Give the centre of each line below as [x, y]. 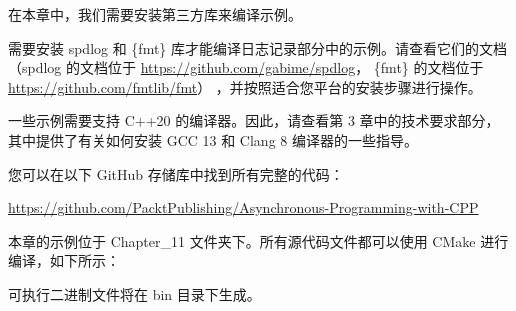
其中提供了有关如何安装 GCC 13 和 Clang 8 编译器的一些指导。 [213, 139]
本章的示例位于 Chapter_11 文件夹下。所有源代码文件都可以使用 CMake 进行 [258, 240]
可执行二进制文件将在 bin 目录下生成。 [134, 293]
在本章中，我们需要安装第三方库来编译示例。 [155, 14]
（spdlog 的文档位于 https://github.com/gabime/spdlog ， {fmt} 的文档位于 [246, 67]
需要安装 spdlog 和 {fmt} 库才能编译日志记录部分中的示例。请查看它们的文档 [258, 47]
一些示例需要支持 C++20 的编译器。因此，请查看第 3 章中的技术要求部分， [254, 120]
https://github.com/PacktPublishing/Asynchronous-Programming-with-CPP [243, 207]
